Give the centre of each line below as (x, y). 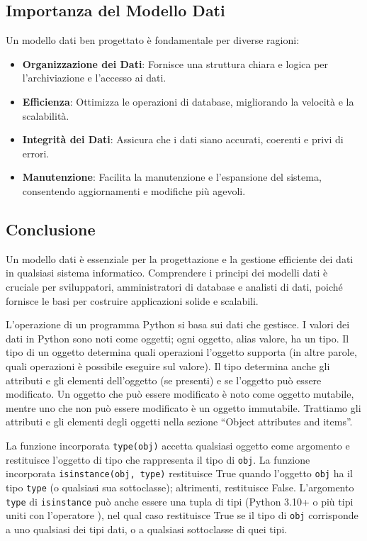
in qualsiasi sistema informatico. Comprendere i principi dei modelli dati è (167, 273)
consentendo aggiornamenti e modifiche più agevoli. (134, 190)
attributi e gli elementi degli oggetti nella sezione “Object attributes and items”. (179, 422)
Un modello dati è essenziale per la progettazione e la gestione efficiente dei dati (180, 258)
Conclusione (51, 229)
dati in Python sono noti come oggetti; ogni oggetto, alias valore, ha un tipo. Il (177, 338)
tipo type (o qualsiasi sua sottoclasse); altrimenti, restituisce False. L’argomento (180, 487)
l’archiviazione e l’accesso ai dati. (94, 78)
